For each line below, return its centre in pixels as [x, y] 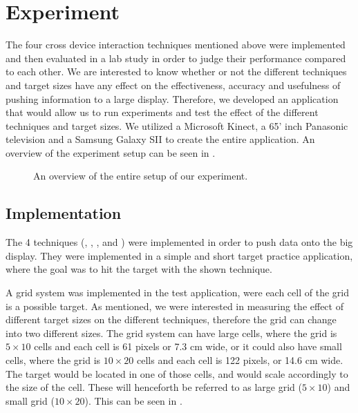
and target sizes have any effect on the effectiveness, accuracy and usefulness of [173, 85]
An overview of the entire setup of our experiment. [141, 176]
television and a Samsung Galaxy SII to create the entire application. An [160, 139]
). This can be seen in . [133, 400]
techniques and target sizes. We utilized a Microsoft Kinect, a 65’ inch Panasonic [177, 125]
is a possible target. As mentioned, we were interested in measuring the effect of [175, 306]
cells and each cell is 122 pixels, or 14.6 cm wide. [240, 360]
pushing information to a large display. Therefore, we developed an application [172, 98]
